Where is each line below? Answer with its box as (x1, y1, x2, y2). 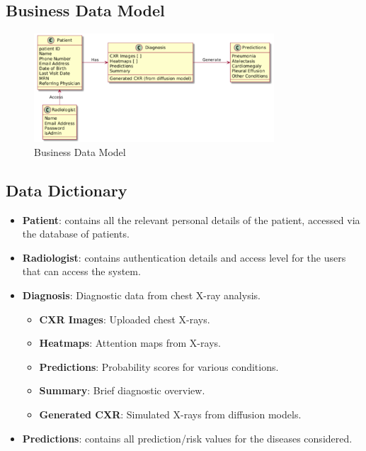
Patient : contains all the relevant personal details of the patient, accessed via (22, 212, 360, 227)
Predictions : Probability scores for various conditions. (39, 359, 279, 374)
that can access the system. (22, 264, 141, 279)
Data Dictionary (6, 179, 127, 201)
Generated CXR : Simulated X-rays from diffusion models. (39, 407, 302, 421)
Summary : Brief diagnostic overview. (39, 383, 205, 398)
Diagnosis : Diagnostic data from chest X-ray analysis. (22, 288, 261, 303)
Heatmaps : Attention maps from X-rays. (39, 335, 221, 350)
